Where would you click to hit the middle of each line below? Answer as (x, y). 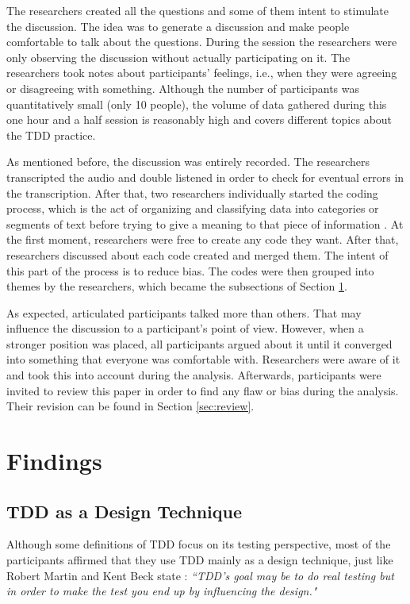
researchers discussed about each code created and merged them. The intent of (197, 254)
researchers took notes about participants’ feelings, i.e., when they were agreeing (202, 73)
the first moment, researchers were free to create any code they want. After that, (203, 239)
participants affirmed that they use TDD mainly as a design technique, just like (200, 560)
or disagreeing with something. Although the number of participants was (183, 88)
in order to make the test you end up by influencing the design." (162, 591)
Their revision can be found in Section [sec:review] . (130, 406)
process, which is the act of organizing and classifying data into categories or (193, 208)
